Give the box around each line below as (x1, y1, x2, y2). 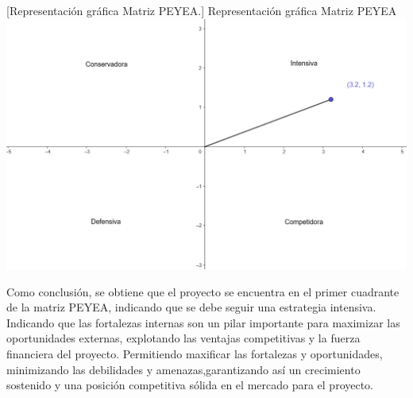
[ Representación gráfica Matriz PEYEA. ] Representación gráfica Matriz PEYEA (6, 2, 397, 18)
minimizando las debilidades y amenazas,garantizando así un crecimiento (6, 361, 361, 377)
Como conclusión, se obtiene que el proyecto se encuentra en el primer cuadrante (6, 283, 399, 299)
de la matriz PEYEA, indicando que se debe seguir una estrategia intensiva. (6, 299, 376, 315)
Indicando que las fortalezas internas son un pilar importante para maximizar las (6, 314, 400, 330)
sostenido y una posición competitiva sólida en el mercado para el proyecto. (6, 377, 374, 393)
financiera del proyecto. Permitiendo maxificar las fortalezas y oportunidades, (6, 346, 383, 362)
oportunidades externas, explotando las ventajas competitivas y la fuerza (6, 330, 361, 346)
